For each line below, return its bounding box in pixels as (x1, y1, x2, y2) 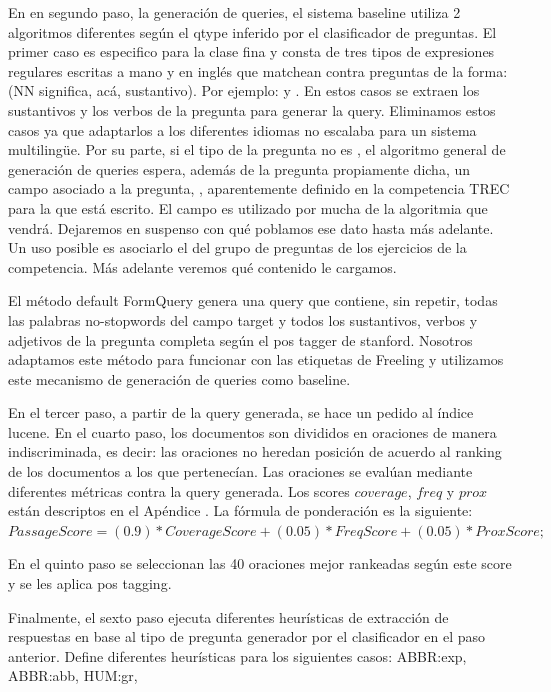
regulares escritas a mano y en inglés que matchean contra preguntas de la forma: (8, 60, 508, 81)
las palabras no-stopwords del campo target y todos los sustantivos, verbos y (8, 309, 478, 330)
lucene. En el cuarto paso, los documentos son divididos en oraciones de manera (8, 421, 497, 442)
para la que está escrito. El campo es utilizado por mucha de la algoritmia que (8, 197, 488, 218)
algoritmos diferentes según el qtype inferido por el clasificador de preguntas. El (8, 21, 497, 42)
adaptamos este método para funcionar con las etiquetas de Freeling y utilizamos (8, 349, 504, 370)
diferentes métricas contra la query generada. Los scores (8, 480, 350, 501)
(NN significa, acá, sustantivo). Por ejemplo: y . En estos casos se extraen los (8, 80, 480, 101)
